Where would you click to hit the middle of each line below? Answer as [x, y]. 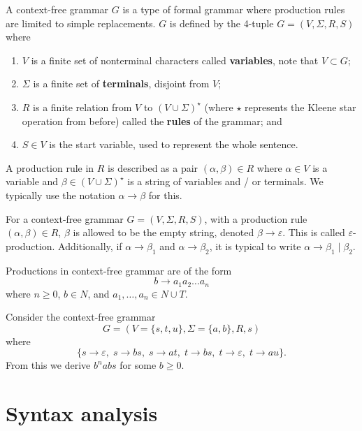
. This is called [314, 232]
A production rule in [50, 167]
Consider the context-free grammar [81, 317]
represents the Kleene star [301, 107]
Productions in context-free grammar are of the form [119, 270]
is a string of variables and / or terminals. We [225, 181]
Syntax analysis [82, 413]
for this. [165, 195]
